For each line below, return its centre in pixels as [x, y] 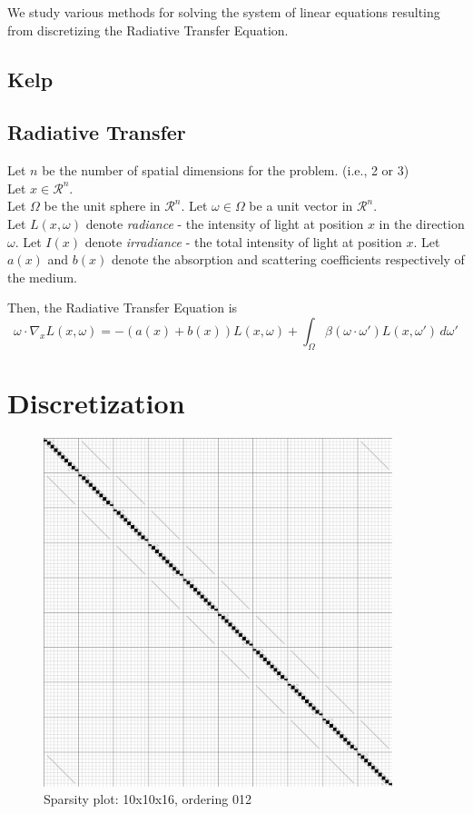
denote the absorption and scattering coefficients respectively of [288, 259]
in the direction [422, 223]
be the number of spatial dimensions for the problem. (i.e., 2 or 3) [226, 170]
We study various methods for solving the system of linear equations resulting [224, 12]
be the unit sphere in [102, 206]
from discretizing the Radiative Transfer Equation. [148, 30]
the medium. [42, 277]
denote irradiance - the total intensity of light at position [243, 241]
